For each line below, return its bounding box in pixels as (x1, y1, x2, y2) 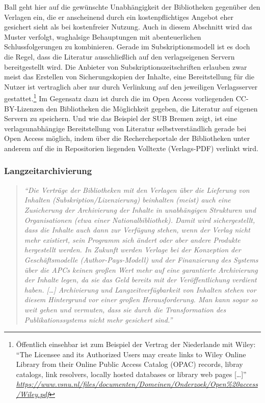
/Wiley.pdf (16, 389, 49, 399)
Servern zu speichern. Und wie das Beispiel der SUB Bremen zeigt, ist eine (4, 113, 237, 124)
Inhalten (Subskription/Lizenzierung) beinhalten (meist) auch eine (24, 194, 231, 205)
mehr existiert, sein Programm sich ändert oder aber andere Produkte (24, 234, 241, 245)
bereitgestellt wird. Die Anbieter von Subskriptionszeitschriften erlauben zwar (4, 61, 247, 72)
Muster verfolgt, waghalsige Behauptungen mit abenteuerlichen (4, 31, 201, 42)
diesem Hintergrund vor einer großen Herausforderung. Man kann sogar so (24, 294, 258, 305)
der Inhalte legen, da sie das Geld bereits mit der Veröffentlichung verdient (24, 274, 257, 285)
